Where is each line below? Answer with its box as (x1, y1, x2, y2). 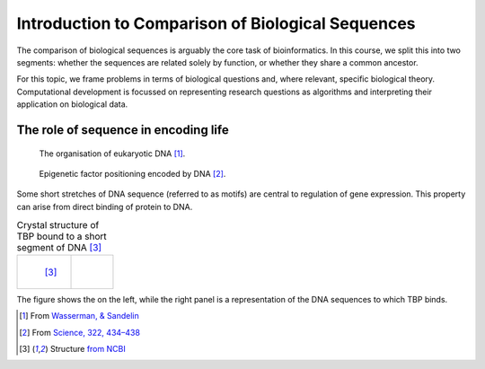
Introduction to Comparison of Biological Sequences (16, 13, 417, 33)
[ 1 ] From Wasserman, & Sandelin (19, 311, 139, 321)
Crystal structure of (16, 219, 100, 232)
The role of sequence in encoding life (16, 122, 229, 137)
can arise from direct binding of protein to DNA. (16, 201, 193, 212)
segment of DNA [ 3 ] (16, 242, 102, 254)
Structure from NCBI (49, 344, 126, 354)
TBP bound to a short (16, 230, 107, 242)
